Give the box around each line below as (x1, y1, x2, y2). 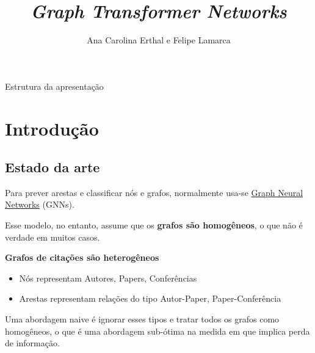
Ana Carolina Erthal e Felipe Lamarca (87, 34, 231, 46)
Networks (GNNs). (5, 198, 74, 211)
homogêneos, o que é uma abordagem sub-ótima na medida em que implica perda (5, 324, 310, 337)
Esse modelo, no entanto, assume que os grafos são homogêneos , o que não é (5, 219, 303, 231)
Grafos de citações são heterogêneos (5, 251, 159, 264)
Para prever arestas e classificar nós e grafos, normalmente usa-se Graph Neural (5, 186, 303, 198)
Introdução (5, 115, 99, 140)
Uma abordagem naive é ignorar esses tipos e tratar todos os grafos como (5, 313, 280, 326)
